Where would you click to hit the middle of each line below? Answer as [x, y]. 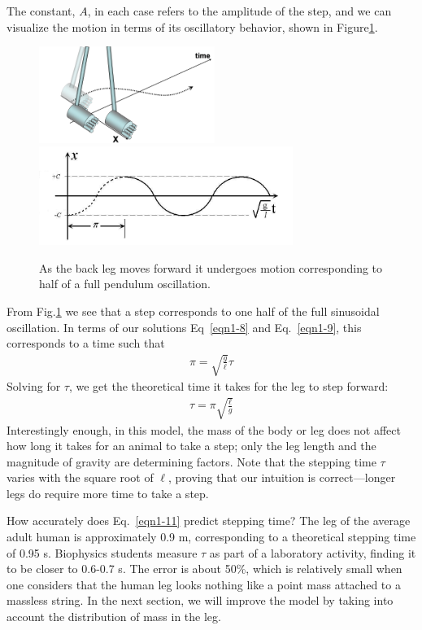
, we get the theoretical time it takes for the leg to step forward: [228, 386]
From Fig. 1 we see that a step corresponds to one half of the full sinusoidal [193, 311]
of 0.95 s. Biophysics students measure [102, 552]
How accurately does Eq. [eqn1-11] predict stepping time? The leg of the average [209, 521]
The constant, [41, 11]
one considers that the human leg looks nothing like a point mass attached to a [204, 584]
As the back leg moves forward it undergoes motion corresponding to [211, 267]
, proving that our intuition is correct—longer [282, 477]
